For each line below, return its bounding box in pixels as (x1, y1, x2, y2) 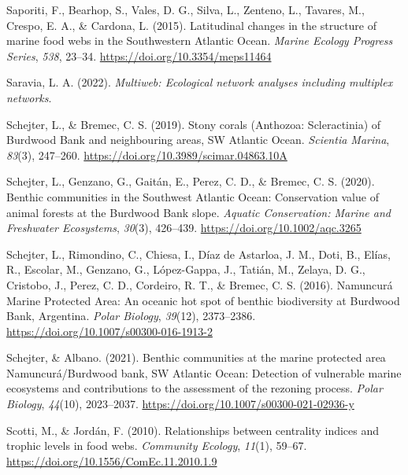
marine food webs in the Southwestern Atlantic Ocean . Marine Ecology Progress (6, 32, 393, 49)
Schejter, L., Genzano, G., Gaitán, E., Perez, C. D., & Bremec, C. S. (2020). (6, 173, 375, 190)
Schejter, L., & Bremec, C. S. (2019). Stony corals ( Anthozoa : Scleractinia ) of (6, 116, 381, 132)
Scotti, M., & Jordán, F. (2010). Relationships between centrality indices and (6, 422, 380, 438)
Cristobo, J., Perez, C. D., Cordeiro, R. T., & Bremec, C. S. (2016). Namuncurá (6, 276, 393, 293)
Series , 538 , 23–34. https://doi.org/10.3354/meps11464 (6, 47, 272, 64)
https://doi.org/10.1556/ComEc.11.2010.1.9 (6, 452, 217, 469)
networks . (6, 89, 52, 105)
